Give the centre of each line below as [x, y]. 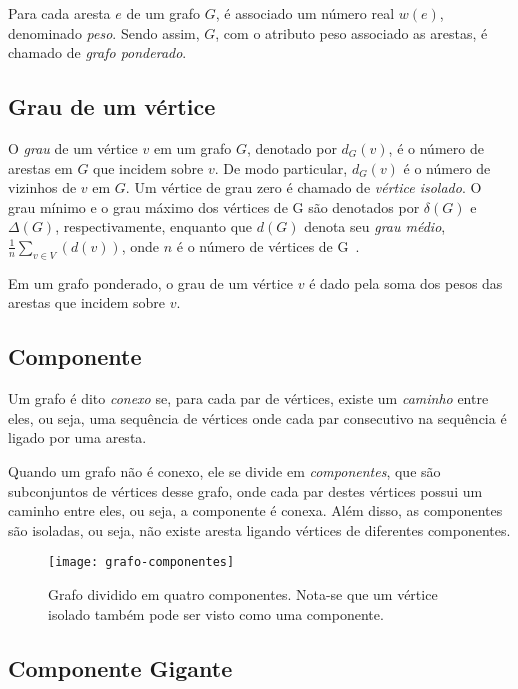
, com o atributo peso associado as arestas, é [351, 32]
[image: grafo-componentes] [141, 562]
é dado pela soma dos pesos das [406, 282]
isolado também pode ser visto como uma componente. [216, 613]
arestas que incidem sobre [87, 302]
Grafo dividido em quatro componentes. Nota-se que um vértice [243, 593]
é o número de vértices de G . [268, 245]
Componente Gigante [120, 667]
